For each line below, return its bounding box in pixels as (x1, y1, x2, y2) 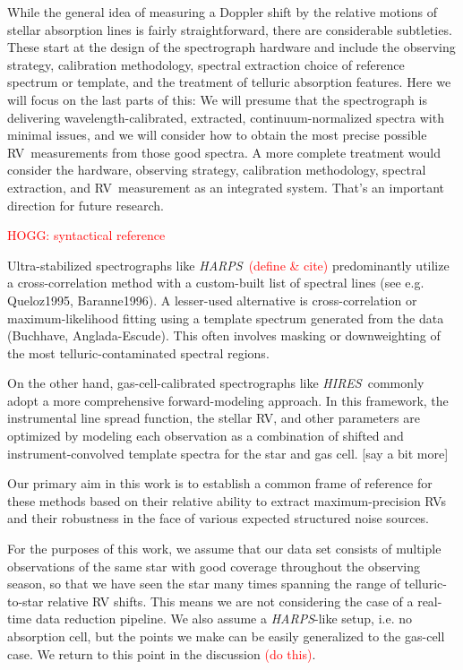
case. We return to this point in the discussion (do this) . (7, 644, 316, 663)
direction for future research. (7, 195, 164, 214)
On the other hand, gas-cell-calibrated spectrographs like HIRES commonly (7, 374, 424, 392)
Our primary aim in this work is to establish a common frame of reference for (7, 474, 433, 493)
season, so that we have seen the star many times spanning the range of (7, 574, 400, 593)
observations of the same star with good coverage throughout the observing (7, 556, 421, 575)
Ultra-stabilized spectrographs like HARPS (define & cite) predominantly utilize (7, 255, 450, 274)
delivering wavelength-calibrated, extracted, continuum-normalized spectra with (7, 107, 444, 126)
